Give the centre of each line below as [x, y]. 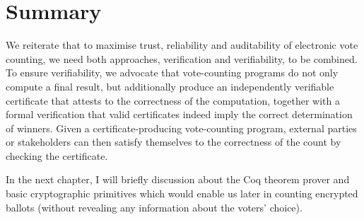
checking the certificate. [57, 155]
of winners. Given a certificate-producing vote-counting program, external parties [181, 128]
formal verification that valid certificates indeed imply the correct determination [179, 114]
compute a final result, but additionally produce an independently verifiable [170, 86]
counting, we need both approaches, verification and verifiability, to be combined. [182, 58]
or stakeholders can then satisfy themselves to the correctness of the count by [174, 142]
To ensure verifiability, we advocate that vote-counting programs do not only [172, 73]
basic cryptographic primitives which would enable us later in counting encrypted [182, 193]
